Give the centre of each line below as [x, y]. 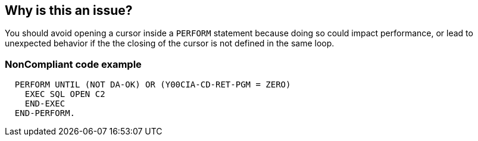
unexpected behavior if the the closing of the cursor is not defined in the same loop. [170, 43]
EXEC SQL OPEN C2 [65, 94]
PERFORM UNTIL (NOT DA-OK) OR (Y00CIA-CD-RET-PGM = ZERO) [153, 85]
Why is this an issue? [69, 10]
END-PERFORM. [45, 113]
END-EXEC [45, 104]
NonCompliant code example [73, 64]
